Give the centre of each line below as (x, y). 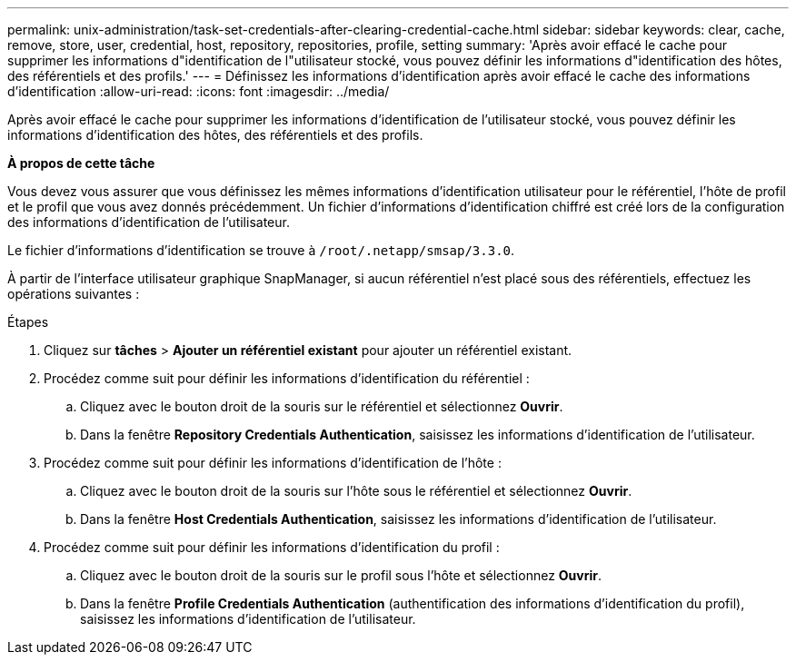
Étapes (28, 322)
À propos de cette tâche (81, 163)
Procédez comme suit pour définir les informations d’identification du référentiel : (287, 378)
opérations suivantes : (74, 294)
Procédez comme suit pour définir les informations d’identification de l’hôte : (273, 463)
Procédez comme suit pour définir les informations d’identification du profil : (272, 547)
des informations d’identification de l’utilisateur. (149, 222)
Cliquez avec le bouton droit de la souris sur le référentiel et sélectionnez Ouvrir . (322, 406)
